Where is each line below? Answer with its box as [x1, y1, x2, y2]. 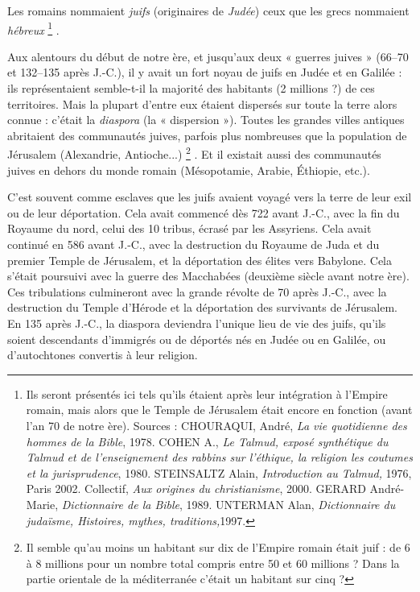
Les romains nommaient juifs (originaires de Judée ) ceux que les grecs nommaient [7, 2, 410, 19]
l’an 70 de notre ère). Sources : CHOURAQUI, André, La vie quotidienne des [26, 416, 407, 433]
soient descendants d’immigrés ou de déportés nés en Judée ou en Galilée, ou [7, 330, 386, 347]
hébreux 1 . [7, 19, 60, 38]
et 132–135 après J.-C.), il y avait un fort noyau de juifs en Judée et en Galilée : [7, 64, 402, 81]
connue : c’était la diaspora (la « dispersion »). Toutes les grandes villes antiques [7, 111, 405, 128]
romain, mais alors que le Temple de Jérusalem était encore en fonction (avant [26, 401, 413, 418]
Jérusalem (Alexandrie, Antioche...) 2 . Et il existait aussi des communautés [7, 143, 381, 163]
